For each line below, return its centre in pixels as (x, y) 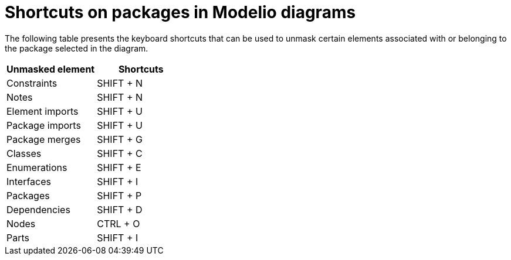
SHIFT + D (120, 209)
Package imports (44, 125)
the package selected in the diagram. (77, 48)
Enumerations (37, 167)
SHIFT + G (120, 139)
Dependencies (38, 209)
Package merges (44, 139)
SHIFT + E (119, 167)
